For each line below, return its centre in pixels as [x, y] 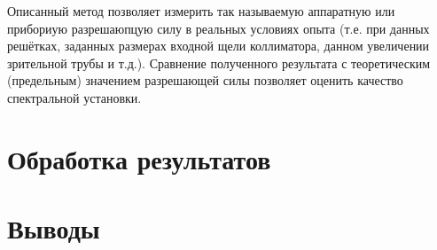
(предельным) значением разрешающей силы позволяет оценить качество [205, 80]
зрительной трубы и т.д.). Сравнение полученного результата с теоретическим [219, 62]
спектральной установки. [74, 97]
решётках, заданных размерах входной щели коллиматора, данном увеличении [218, 46]
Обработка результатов [139, 158]
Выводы [54, 228]
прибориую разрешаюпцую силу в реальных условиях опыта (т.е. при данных [218, 28]
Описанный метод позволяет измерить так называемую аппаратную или [201, 11]
